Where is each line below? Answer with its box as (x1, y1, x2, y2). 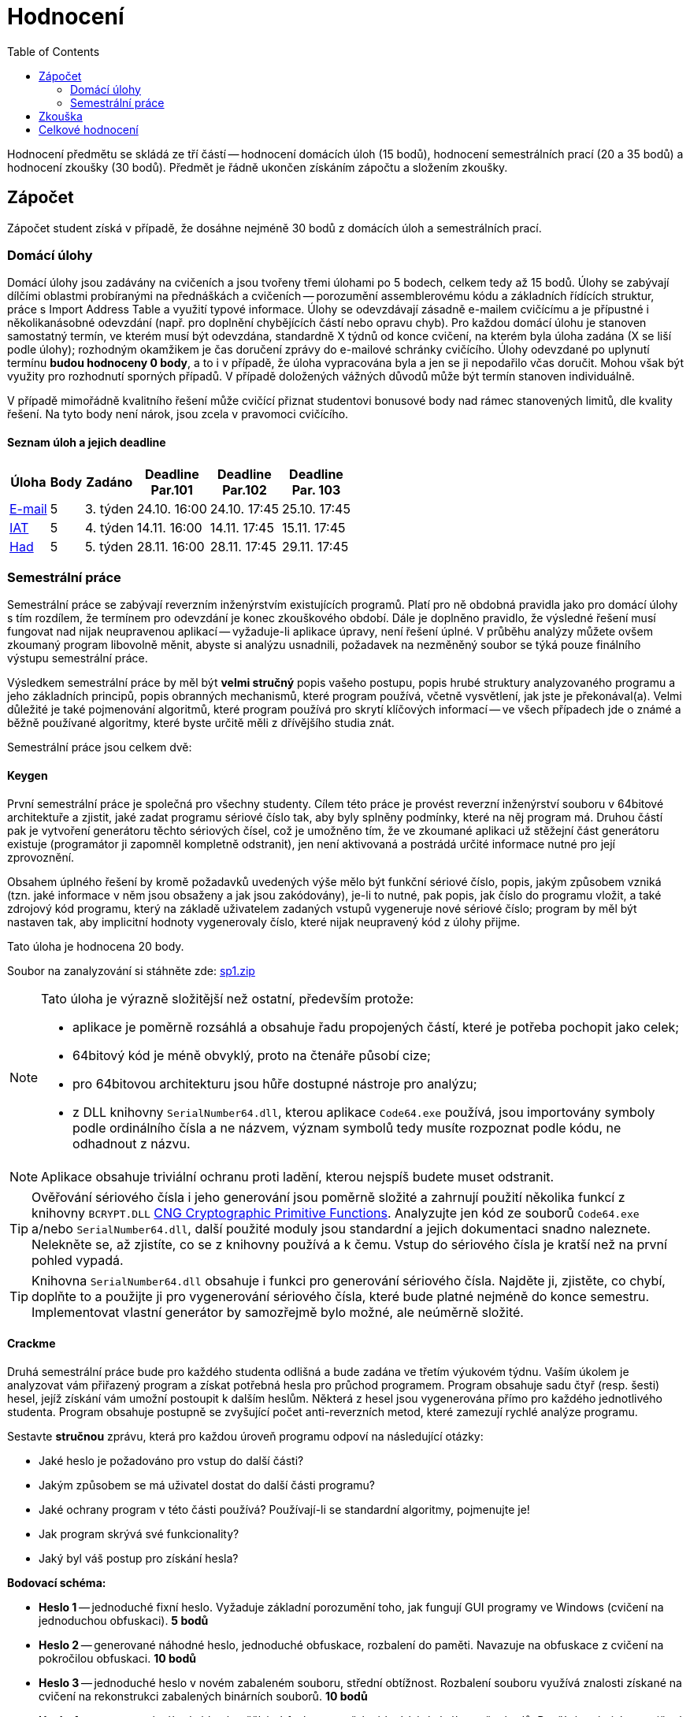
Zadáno (86, 473, 133, 490)
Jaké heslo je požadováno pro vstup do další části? (39, 1453, 304, 1467)
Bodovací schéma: (7, 1575, 106, 1589)
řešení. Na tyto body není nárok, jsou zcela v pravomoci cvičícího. (7, 407, 349, 421)
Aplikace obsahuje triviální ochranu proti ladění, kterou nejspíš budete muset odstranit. (41, 1168, 555, 1185)
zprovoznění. (7, 850, 75, 864)
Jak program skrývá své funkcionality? (39, 1526, 239, 1541)
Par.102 (222, 481, 267, 498)
